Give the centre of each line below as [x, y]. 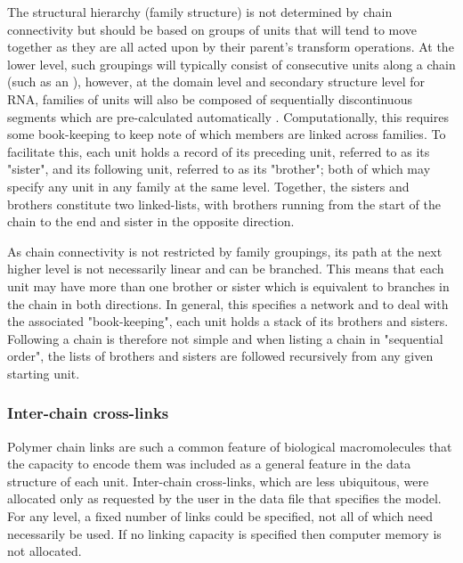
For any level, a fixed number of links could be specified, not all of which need [220, 516]
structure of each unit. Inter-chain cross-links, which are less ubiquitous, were [218, 481]
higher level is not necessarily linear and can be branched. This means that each [226, 269]
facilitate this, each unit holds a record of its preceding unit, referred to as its [219, 151]
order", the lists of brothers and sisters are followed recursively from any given [220, 356]
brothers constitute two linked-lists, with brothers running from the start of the [224, 204]
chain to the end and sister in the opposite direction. [151, 221]
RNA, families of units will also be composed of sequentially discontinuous [210, 98]
